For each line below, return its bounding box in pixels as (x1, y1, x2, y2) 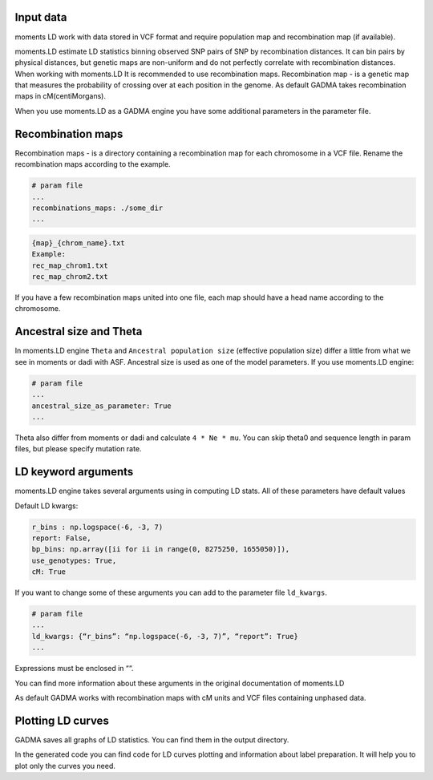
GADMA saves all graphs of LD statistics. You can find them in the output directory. (14, 734, 289, 745)
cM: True (31, 568, 67, 576)
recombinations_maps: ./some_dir (31, 203, 164, 212)
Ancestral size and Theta (14, 325, 143, 338)
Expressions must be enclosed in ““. (14, 664, 134, 673)
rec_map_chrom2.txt (31, 273, 108, 281)
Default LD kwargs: (14, 501, 79, 511)
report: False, (31, 533, 91, 543)
